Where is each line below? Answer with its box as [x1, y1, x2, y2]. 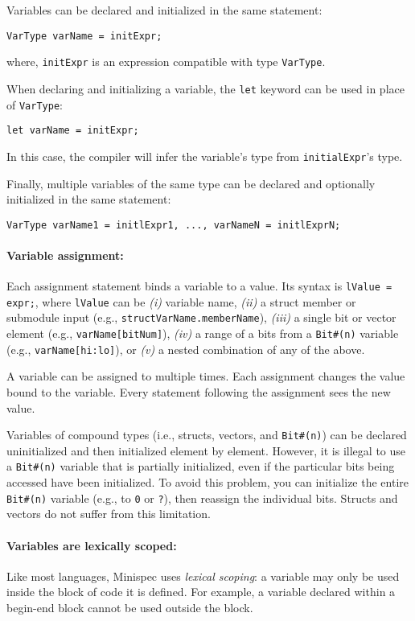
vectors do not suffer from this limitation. [6, 505, 211, 522]
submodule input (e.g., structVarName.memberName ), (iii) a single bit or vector [6, 309, 397, 326]
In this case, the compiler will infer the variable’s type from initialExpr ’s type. [6, 147, 403, 164]
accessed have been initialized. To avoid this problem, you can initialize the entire [6, 474, 409, 491]
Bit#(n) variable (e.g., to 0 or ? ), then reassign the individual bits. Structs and [6, 489, 398, 506]
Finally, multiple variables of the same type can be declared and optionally [6, 175, 376, 191]
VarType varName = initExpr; [6, 30, 162, 42]
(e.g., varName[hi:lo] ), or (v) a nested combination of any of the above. [6, 340, 365, 357]
